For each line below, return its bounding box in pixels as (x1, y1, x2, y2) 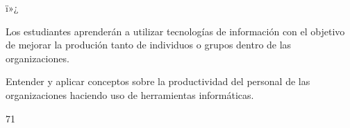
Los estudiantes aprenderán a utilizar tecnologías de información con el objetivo (6, 24, 345, 38)
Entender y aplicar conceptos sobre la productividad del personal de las (6, 74, 310, 89)
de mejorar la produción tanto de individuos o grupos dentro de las (6, 37, 292, 52)
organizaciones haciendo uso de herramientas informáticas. (6, 87, 254, 102)
